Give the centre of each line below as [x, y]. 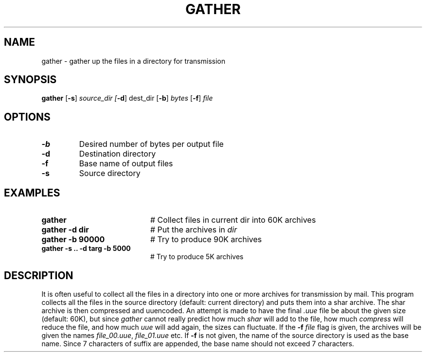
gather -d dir [65, 230]
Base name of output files [126, 164]
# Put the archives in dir [194, 230]
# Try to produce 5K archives [197, 257]
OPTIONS [27, 117]
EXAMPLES [32, 193]
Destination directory [117, 154]
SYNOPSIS [30, 80]
